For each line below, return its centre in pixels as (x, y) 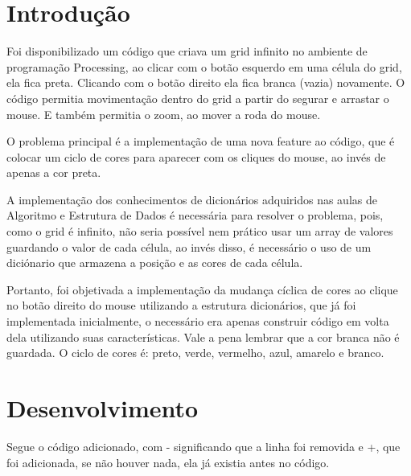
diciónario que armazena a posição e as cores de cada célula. (155, 263)
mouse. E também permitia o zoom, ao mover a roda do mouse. (164, 114)
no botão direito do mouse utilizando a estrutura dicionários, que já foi (181, 305)
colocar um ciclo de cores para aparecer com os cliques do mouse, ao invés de (196, 156)
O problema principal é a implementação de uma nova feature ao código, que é (201, 141)
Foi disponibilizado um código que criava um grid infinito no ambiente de (187, 51)
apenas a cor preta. (54, 172)
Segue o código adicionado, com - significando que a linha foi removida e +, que (203, 446)
